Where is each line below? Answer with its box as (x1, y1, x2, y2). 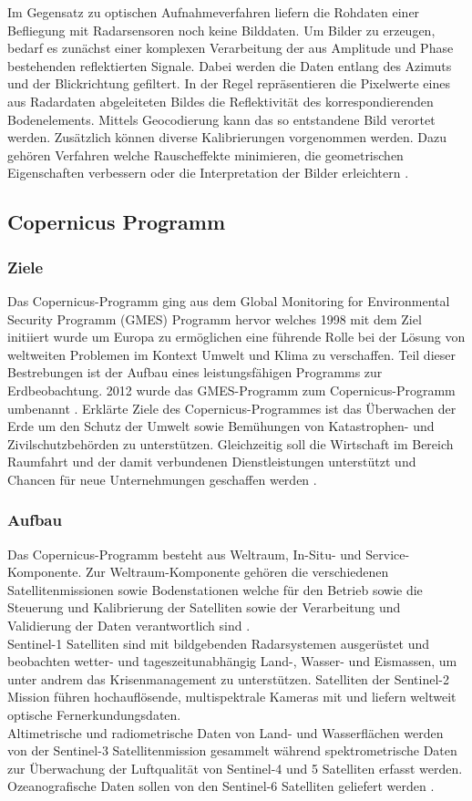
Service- (365, 544, 410, 563)
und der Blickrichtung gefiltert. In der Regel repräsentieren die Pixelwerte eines (7, 74, 450, 93)
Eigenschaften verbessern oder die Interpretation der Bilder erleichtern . (7, 163, 409, 182)
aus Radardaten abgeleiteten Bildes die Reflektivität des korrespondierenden (7, 91, 434, 110)
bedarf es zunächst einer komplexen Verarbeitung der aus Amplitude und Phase (7, 38, 454, 57)
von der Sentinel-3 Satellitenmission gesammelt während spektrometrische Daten (7, 741, 457, 760)
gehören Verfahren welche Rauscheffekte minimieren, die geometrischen (7, 145, 404, 164)
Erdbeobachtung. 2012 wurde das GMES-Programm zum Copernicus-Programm (7, 380, 456, 399)
